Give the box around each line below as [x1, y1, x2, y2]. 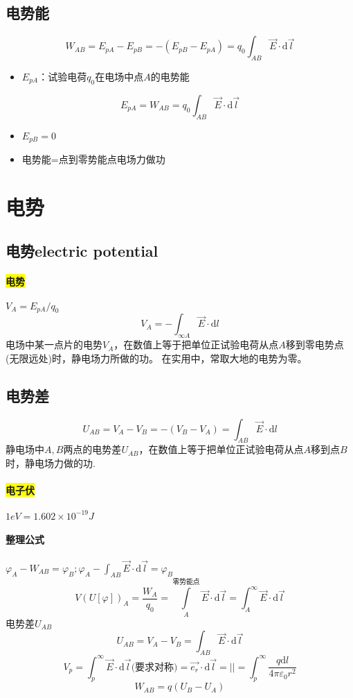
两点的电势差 [63, 442, 122, 457]
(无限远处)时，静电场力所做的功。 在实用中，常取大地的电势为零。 [6, 350, 307, 365]
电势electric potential [6, 240, 159, 262]
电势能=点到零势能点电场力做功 [21, 152, 165, 167]
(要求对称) [131, 662, 178, 672]
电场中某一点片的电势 [6, 337, 102, 352]
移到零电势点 [285, 337, 344, 352]
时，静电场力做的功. [6, 455, 96, 470]
